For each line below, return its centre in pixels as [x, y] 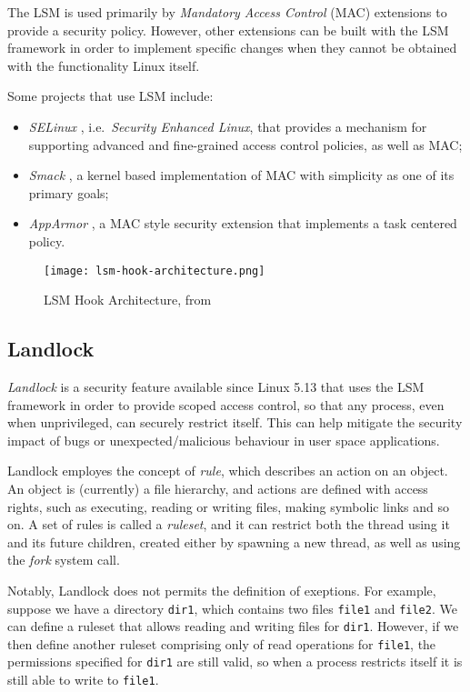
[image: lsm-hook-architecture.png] [155, 271]
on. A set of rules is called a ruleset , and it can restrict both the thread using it [229, 524]
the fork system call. [64, 560]
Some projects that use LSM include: [110, 96]
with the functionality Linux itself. [104, 65]
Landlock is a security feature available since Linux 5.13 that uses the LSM [216, 386]
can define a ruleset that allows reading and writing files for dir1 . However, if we [233, 626]
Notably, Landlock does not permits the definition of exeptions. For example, [222, 590]
